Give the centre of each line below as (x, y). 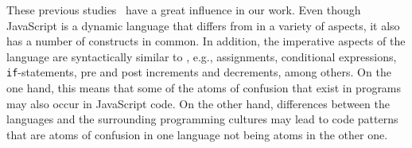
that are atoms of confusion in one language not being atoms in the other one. (197, 134)
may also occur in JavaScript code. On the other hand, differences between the (198, 103)
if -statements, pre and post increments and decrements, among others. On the (199, 72)
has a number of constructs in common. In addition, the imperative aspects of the (206, 41)
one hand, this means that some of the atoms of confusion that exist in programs (204, 88)
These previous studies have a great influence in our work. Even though (184, 10)
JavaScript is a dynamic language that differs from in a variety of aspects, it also (203, 25)
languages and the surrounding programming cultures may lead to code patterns (202, 119)
